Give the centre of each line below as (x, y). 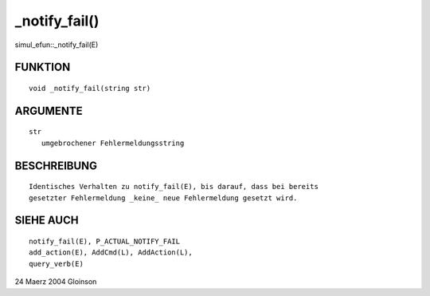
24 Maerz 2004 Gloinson (56, 282)
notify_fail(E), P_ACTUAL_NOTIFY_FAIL (105, 241)
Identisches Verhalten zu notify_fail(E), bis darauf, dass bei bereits (174, 187)
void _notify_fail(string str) (90, 88)
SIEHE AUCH (47, 221)
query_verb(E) (56, 264)
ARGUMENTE (49, 111)
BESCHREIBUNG (56, 166)
